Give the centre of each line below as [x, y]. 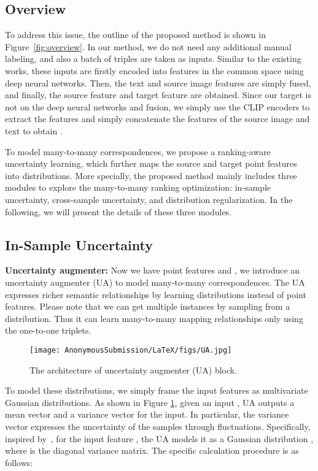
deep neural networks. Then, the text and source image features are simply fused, [158, 82]
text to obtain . [34, 130]
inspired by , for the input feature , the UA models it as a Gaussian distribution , [159, 438]
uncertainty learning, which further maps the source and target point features [151, 163]
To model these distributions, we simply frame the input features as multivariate [157, 390]
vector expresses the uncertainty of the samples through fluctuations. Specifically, [158, 426]
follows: [19, 462]
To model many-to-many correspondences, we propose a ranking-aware [138, 151]
